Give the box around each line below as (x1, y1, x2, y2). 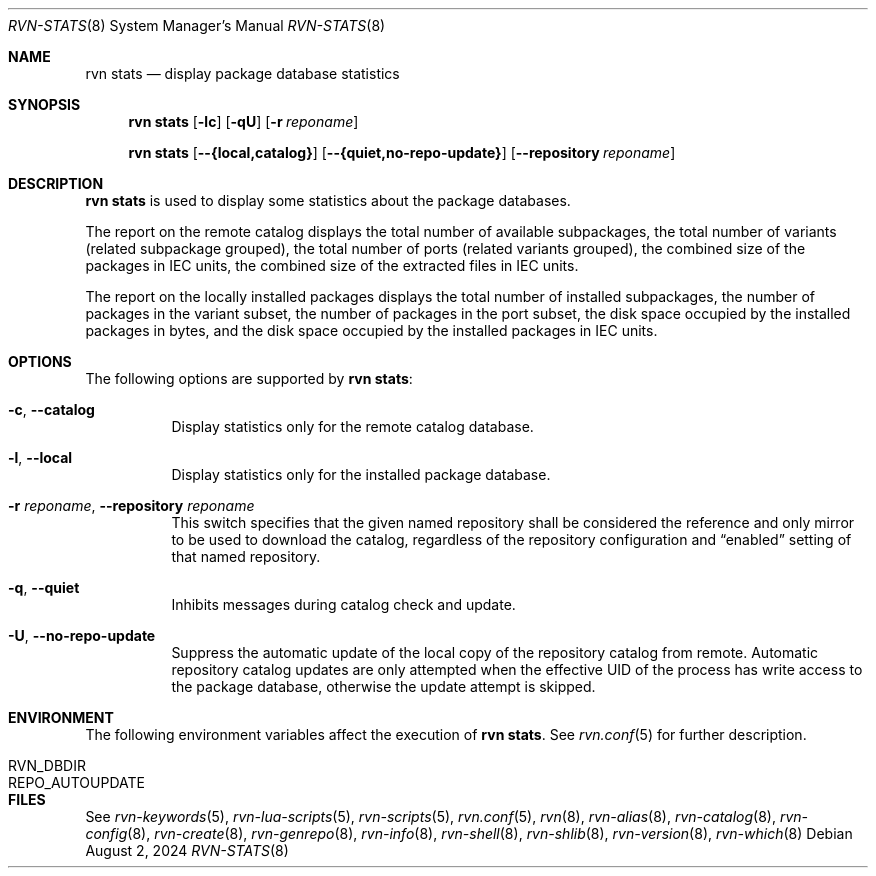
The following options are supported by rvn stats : (85, 370, 413, 387)
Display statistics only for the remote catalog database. (171, 418, 534, 435)
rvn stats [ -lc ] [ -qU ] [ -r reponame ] (128, 113, 359, 130)
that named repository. (171, 548, 321, 565)
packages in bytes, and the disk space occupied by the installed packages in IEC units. (85, 322, 658, 339)
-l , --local (8, 449, 73, 466)
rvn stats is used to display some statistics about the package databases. (85, 192, 571, 209)
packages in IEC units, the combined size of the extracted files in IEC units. (85, 257, 579, 274)
